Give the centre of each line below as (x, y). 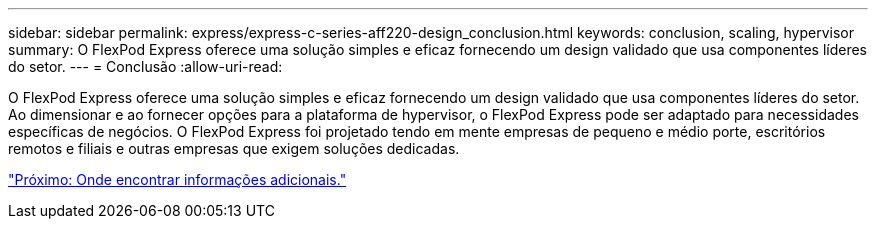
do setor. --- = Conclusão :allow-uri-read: (145, 66)
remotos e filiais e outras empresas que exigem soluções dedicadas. (234, 148)
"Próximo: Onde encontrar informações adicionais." (177, 179)
